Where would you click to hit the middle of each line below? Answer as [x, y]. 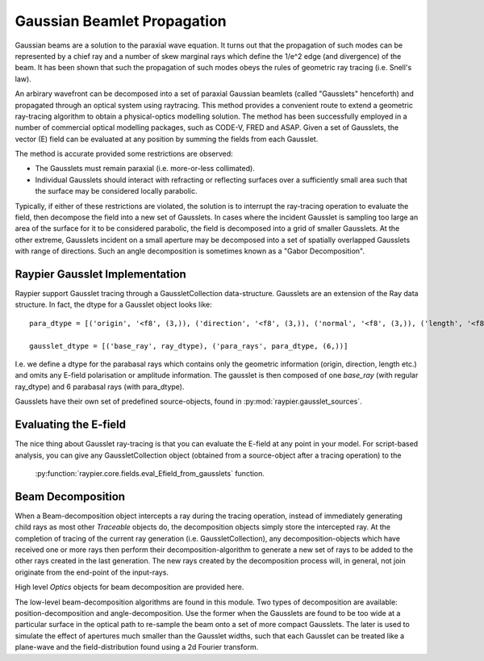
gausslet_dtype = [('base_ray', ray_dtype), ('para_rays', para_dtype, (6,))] [189, 346]
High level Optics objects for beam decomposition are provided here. [129, 587]
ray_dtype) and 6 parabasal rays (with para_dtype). [100, 387]
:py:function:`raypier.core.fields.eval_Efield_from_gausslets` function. [150, 473]
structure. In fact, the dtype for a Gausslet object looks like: [114, 305]
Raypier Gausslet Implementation [101, 274]
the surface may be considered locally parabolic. [116, 191]
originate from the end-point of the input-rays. [92, 572]
